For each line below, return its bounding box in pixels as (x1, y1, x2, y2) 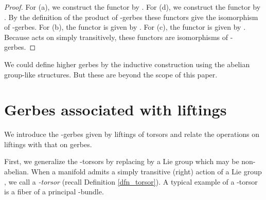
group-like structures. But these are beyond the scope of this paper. (4, 69, 218, 79)
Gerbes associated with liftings (4, 99, 227, 120)
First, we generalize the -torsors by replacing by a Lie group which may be (4, 156, 239, 167)
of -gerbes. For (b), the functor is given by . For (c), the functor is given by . (4, 22, 246, 32)
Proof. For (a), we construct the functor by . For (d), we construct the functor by (4, 2, 261, 12)
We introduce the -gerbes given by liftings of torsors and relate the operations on (4, 129, 260, 139)
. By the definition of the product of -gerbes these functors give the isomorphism (4, 11, 258, 22)
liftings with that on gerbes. (4, 138, 92, 149)
